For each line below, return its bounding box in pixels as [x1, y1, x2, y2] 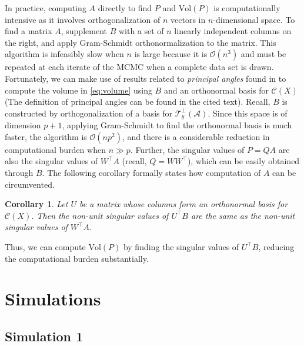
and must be [240, 48, 286, 60]
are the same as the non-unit [191, 209, 295, 221]
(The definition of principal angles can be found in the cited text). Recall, [5, 95, 270, 108]
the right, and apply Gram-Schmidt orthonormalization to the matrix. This [5, 36, 276, 48]
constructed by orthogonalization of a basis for [5, 107, 173, 119]
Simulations [5, 287, 101, 311]
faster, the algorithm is [5, 130, 87, 142]
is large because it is [134, 48, 208, 60]
